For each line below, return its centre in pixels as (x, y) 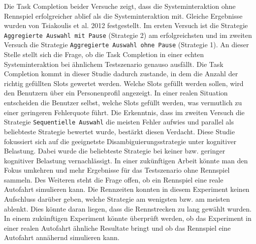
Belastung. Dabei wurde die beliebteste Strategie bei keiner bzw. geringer (115, 151)
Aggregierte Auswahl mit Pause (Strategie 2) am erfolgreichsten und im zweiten (128, 35)
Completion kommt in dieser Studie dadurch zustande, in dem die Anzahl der (121, 74)
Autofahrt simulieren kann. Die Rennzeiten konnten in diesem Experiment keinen (127, 189)
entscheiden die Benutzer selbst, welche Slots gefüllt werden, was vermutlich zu (123, 103)
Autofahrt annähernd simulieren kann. (62, 237)
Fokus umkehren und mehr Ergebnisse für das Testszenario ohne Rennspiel (117, 170)
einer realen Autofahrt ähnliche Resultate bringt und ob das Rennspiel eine (117, 228)
